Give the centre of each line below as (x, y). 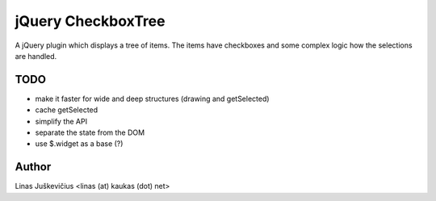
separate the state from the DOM (90, 132)
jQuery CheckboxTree (90, 21)
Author (33, 167)
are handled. (36, 56)
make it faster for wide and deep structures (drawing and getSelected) (152, 98)
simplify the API (61, 121)
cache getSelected (67, 110)
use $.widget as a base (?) (79, 144)
